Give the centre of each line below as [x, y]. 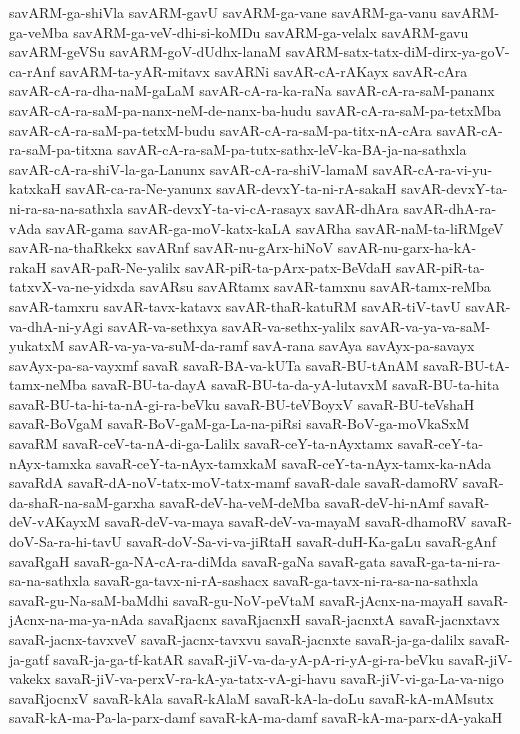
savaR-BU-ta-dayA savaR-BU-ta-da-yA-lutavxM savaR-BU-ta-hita [295, 384]
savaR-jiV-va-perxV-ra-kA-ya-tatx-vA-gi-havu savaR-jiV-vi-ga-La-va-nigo [279, 678]
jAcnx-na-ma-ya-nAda [76, 619]
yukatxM [37, 345]
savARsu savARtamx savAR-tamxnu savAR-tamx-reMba [315, 286]
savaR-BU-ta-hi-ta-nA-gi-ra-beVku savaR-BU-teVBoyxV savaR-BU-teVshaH [242, 403]
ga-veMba [39, 31]
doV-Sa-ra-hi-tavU [65, 541]
